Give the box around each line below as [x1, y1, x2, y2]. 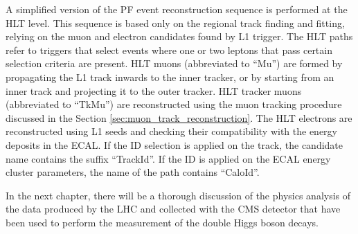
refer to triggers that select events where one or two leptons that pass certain [6, 42, 332, 57]
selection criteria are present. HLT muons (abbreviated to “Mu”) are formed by [6, 56, 343, 71]
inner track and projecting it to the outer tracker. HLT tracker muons [6, 83, 302, 98]
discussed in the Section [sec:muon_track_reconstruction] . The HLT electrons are [6, 110, 352, 125]
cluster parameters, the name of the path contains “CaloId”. [6, 165, 260, 179]
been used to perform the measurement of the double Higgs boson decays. [6, 215, 319, 229]
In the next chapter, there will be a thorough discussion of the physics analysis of [6, 188, 351, 202]
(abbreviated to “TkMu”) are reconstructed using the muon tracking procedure [6, 97, 342, 111]
